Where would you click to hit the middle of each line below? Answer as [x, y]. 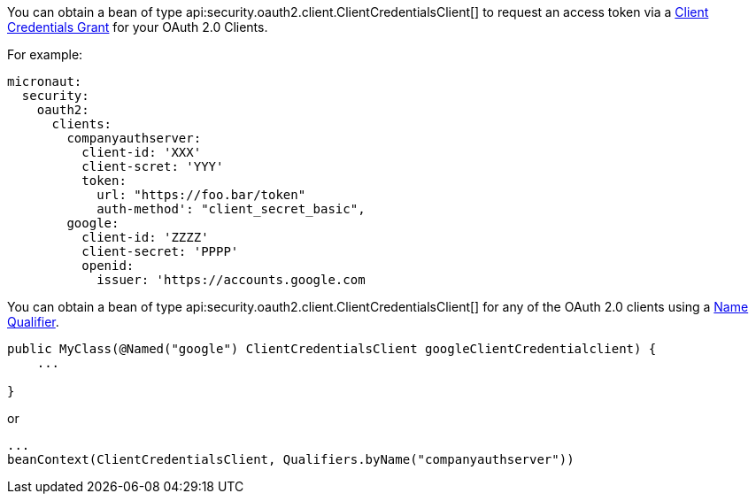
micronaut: [45, 81]
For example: [45, 54]
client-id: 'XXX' [142, 152]
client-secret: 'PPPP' [160, 251]
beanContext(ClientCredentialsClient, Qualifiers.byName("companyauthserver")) [291, 459]
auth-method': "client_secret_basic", [231, 209]
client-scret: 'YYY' [153, 166]
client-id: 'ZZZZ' [145, 237]
